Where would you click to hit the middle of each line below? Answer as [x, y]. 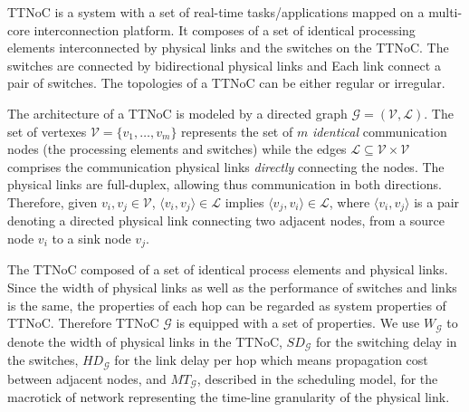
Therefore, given [53, 201]
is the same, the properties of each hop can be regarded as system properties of [227, 305]
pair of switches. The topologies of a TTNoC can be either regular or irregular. [226, 83]
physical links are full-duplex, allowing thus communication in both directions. [225, 184]
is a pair [437, 201]
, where [349, 201]
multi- [445, 12]
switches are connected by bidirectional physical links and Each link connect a [224, 65]
